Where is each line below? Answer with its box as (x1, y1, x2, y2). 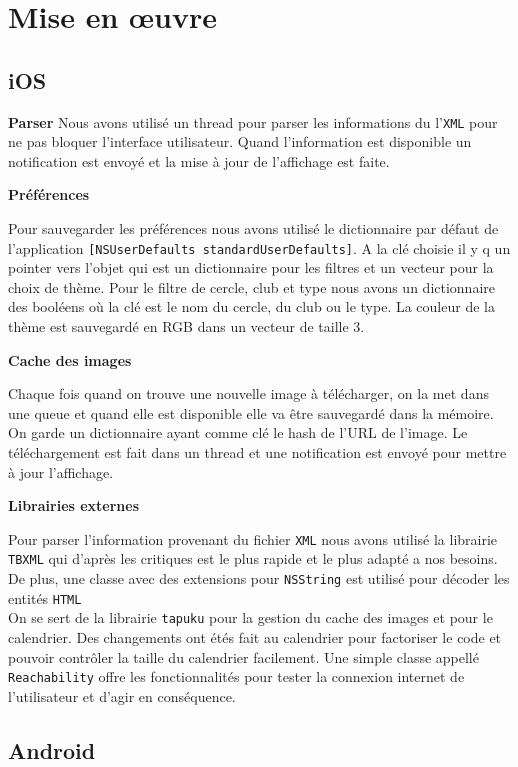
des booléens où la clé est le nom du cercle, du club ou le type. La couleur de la (8, 296, 495, 317)
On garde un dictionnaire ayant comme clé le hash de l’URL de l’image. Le (8, 422, 468, 443)
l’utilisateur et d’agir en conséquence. (8, 685, 236, 706)
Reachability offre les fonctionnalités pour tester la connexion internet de (8, 666, 465, 687)
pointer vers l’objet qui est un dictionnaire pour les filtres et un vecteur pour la (8, 257, 494, 278)
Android (8, 734, 96, 765)
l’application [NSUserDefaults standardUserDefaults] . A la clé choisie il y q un (8, 237, 511, 258)
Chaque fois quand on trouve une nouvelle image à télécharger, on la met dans (8, 383, 489, 404)
